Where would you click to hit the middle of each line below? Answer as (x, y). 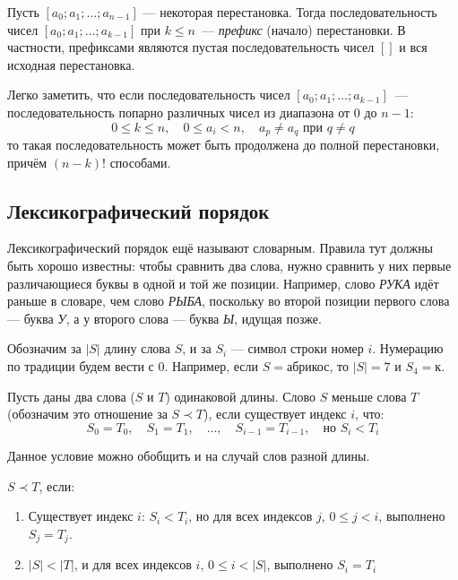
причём (27, 162)
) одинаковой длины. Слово (241, 396)
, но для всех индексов (251, 516)
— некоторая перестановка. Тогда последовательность (290, 12)
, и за (197, 348)
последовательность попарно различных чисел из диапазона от (179, 112)
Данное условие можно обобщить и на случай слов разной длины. (189, 456)
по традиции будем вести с (81, 365)
